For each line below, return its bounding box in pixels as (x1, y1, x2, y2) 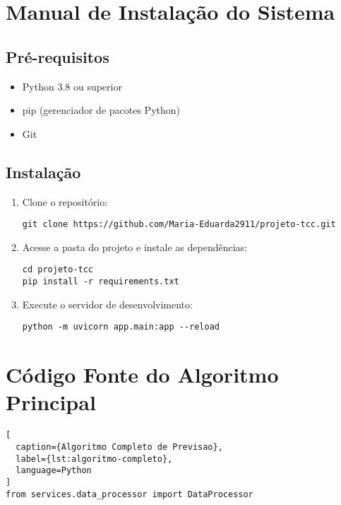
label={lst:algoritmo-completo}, (16, 453, 173, 464)
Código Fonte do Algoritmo (6, 360, 279, 389)
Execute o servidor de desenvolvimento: (22, 296, 193, 311)
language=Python (16, 465, 92, 476)
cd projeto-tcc (22, 265, 94, 275)
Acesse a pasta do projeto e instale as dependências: (22, 239, 247, 254)
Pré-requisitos (6, 45, 109, 67)
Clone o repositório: (22, 194, 108, 209)
